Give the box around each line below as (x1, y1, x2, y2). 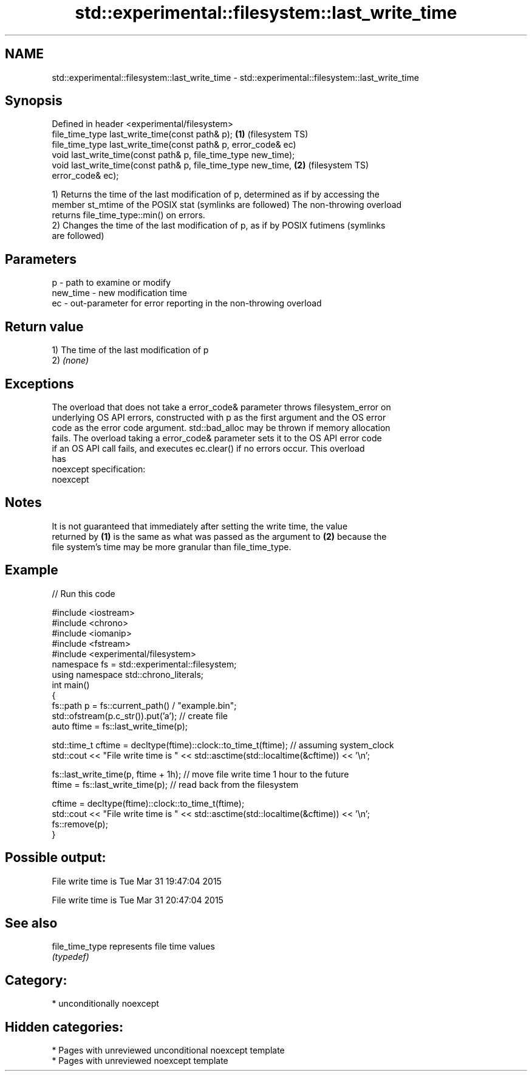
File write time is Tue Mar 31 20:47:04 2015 (52, 894, 223, 905)
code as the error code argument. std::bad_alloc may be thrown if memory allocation (52, 422, 390, 433)
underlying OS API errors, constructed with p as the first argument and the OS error (52, 412, 386, 422)
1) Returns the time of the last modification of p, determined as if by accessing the (52, 189, 380, 200)
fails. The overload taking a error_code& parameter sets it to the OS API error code (52, 432, 382, 443)
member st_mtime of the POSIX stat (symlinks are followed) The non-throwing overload (52, 199, 402, 210)
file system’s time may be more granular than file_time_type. (52, 541, 292, 552)
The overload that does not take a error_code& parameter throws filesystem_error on (52, 401, 391, 412)
